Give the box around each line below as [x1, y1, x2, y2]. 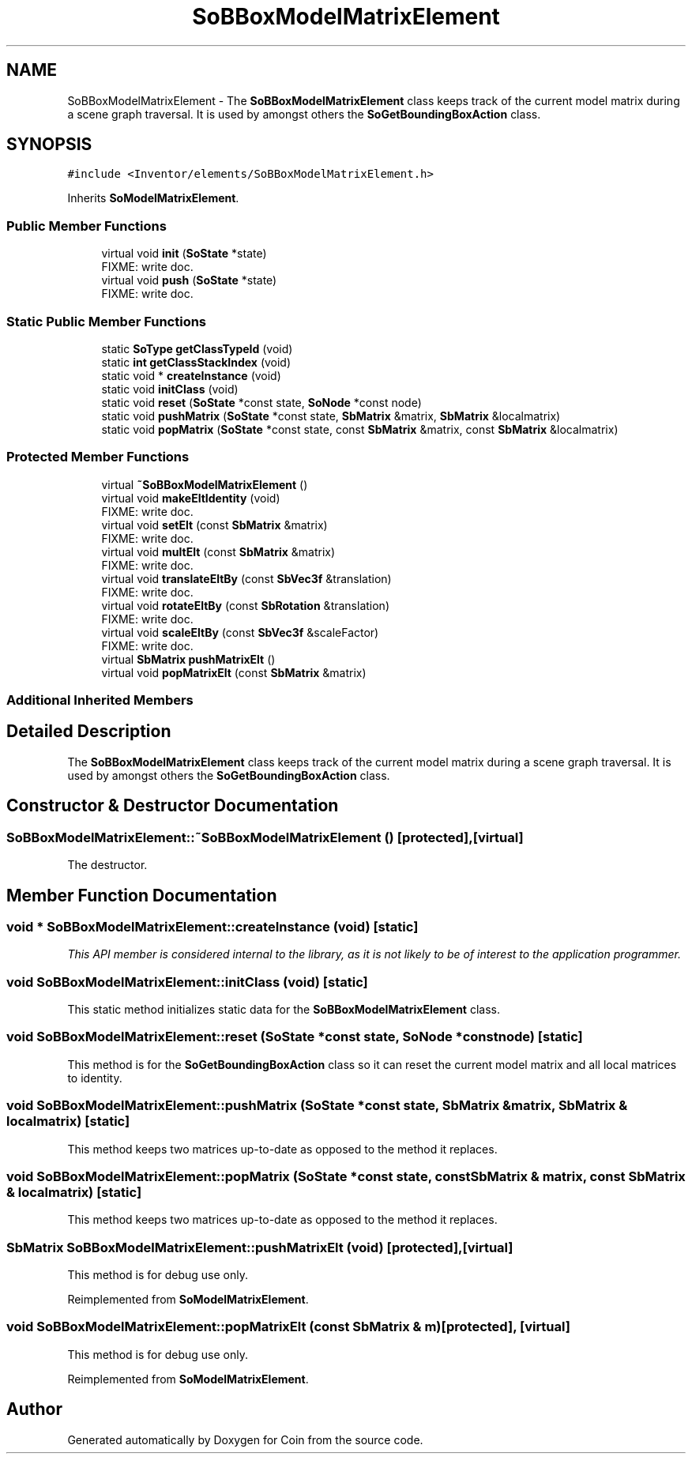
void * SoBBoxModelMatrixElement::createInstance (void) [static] [6, 918, 419, 935]
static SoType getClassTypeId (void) [101, 341, 293, 356]
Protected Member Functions [6, 449, 190, 465]
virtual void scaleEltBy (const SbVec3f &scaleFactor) [101, 625, 379, 639]
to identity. [67, 1071, 122, 1085]
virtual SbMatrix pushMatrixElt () [101, 652, 276, 666]
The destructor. [67, 858, 148, 872]
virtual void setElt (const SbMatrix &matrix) [101, 517, 328, 532]
